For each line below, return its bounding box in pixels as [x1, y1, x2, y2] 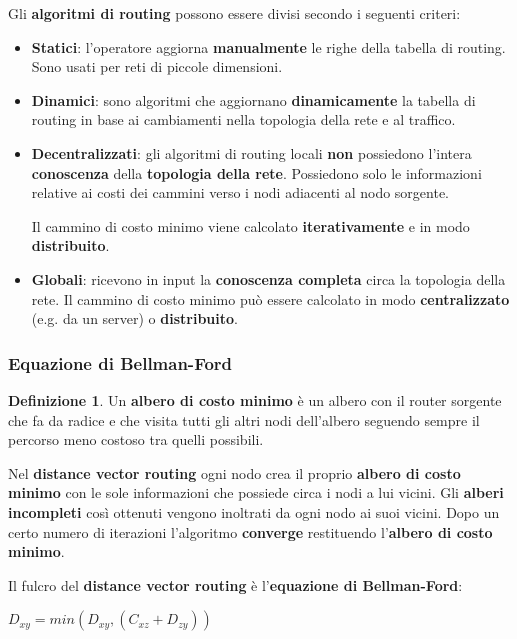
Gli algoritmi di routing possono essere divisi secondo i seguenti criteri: [8, 3, 461, 23]
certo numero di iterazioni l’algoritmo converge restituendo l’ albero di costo [8, 521, 493, 542]
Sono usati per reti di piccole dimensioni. [31, 56, 283, 77]
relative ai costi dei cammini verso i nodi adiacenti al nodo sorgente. [31, 182, 450, 203]
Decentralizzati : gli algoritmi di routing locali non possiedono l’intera [31, 142, 472, 163]
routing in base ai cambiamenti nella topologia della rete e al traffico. [31, 109, 456, 130]
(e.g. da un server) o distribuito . [31, 308, 238, 329]
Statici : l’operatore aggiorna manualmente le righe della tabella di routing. [31, 36, 506, 57]
